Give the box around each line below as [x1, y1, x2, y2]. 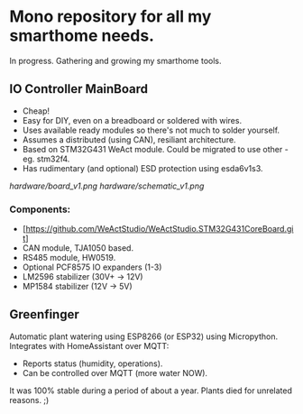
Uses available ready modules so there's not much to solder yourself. [22, 124, 280, 135]
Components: [9, 203, 71, 216]
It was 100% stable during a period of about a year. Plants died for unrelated [9, 385, 293, 396]
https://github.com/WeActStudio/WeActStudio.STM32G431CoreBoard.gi [25, 224, 294, 235]
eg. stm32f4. [22, 153, 70, 164]
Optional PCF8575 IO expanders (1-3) [22, 262, 162, 272]
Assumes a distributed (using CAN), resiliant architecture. [22, 133, 236, 145]
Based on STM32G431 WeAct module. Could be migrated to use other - [22, 143, 289, 154]
